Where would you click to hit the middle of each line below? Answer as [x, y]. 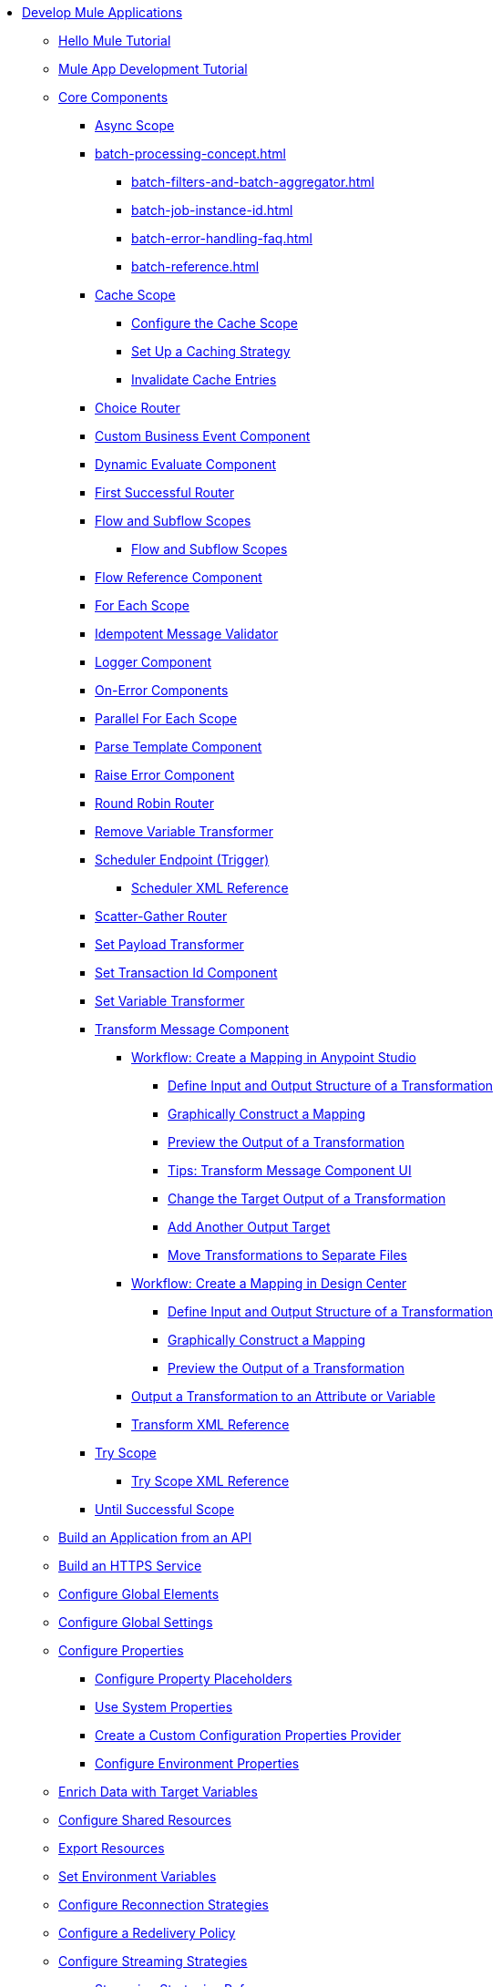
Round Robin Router [154, 803]
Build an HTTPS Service [130, 1566]
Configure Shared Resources [145, 1820]
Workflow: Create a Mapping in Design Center [269, 1283]
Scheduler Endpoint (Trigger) [182, 860]
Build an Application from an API [155, 1537]
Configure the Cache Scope [215, 323]
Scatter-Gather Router [161, 916]
